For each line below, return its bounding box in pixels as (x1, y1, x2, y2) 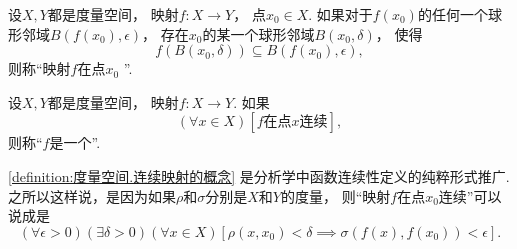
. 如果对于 (308, 4, 373, 24)
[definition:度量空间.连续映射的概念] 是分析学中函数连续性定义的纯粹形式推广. (8, 165, 510, 186)
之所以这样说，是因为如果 (8, 185, 176, 206)
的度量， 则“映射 (280, 185, 391, 206)
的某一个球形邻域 (202, 23, 315, 44)
